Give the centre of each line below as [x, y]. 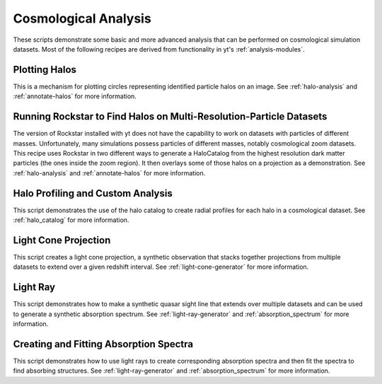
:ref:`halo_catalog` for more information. [71, 220]
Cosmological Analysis [82, 18]
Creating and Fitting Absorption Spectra [103, 344]
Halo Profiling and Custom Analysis [93, 193]
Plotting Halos [45, 70]
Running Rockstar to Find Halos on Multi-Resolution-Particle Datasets [170, 117]
